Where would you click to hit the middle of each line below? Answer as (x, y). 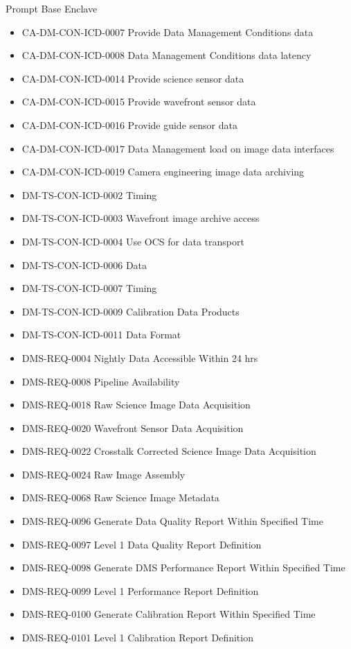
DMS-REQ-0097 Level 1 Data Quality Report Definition (142, 544)
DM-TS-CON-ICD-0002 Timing (89, 194)
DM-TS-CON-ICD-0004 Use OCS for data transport (133, 241)
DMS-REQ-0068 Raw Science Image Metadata (120, 497)
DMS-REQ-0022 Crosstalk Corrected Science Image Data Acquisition (169, 451)
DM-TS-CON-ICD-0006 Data (84, 265)
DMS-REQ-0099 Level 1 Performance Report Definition (140, 590)
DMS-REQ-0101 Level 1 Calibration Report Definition (137, 638)
